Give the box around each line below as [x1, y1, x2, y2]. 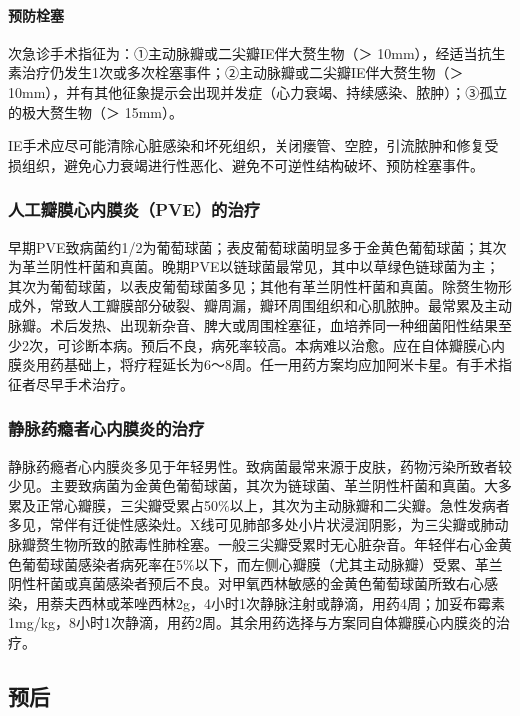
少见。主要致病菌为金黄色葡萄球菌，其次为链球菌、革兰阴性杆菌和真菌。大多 [8, 475, 512, 496]
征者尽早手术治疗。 [8, 373, 134, 394]
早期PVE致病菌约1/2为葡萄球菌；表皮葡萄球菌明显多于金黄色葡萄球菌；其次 [8, 236, 507, 257]
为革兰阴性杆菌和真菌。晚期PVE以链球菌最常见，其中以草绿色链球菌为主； [8, 256, 500, 277]
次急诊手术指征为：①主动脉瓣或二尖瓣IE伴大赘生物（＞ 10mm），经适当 [8, 42, 478, 63]
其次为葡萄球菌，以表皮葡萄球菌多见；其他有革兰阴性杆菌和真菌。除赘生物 [8, 275, 498, 296]
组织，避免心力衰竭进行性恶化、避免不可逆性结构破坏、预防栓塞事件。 [21, 154, 484, 175]
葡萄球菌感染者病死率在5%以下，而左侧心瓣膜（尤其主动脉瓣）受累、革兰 [21, 553, 503, 574]
